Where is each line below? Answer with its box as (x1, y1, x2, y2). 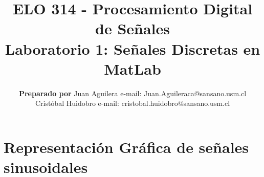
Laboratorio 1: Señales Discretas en (5, 38, 260, 59)
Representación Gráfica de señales (4, 136, 249, 157)
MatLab (104, 58, 161, 79)
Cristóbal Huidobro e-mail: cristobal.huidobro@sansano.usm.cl (35, 98, 230, 108)
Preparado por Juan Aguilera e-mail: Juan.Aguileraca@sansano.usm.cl (18, 87, 247, 98)
